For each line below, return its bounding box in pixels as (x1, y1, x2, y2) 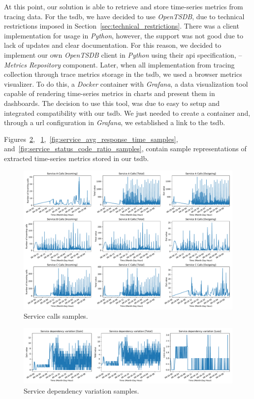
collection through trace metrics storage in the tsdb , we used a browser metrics (4, 69, 242, 79)
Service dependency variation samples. (24, 385, 139, 396)
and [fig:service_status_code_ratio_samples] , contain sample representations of (4, 143, 247, 154)
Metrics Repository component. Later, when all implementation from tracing (4, 59, 235, 69)
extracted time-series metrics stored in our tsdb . (4, 153, 149, 163)
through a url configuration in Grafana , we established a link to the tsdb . (4, 117, 225, 128)
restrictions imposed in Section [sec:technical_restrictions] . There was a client (4, 21, 239, 31)
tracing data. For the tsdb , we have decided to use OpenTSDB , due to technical (4, 11, 245, 21)
